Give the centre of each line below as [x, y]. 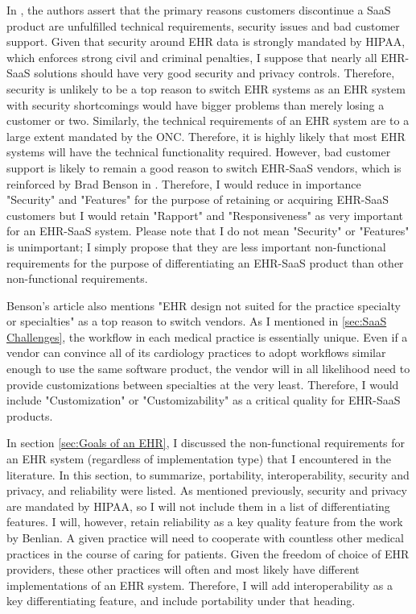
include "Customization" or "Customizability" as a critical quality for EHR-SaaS [204, 400]
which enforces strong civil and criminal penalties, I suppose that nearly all [192, 57]
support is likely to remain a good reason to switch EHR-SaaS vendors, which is [204, 167]
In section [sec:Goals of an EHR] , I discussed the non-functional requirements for [206, 443]
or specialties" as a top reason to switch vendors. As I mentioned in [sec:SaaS [197, 321]
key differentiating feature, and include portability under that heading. [181, 601]
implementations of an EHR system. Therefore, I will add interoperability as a [200, 585]
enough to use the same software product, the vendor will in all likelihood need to [208, 369]
